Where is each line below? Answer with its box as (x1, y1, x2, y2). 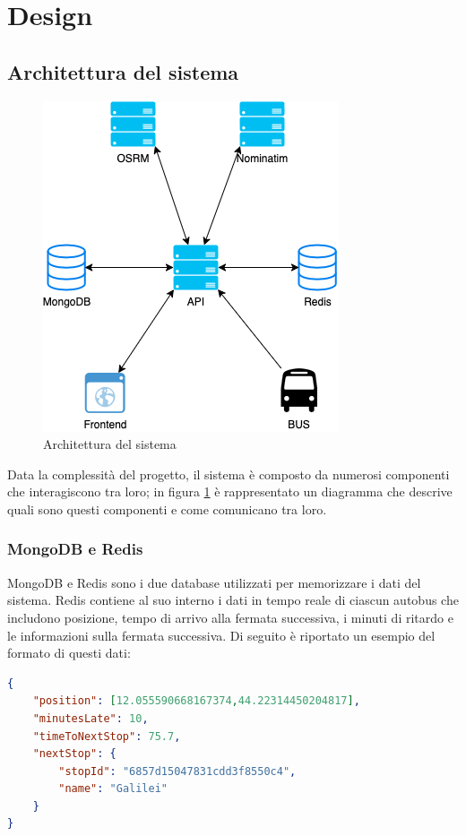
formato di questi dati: (7, 643, 131, 662)
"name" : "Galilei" (58, 782, 168, 796)
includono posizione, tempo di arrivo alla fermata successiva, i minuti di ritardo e (7, 608, 453, 626)
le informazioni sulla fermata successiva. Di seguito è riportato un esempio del (7, 625, 436, 644)
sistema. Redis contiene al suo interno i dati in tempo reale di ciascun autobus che (7, 590, 459, 609)
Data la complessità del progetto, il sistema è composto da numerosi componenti (7, 464, 450, 483)
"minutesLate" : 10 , (32, 711, 149, 725)
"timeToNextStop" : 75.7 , (32, 729, 181, 743)
